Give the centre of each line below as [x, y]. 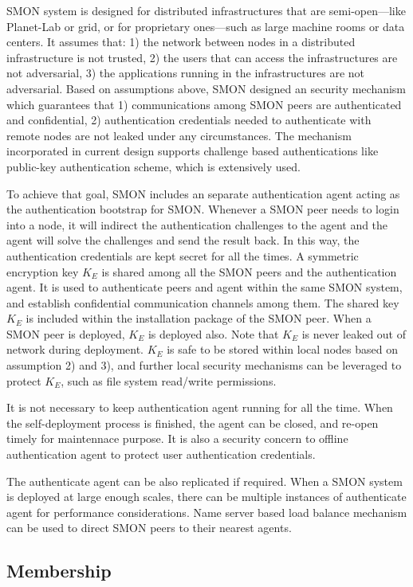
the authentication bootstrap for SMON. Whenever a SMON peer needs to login [203, 209]
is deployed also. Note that [213, 333]
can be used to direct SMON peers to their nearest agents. [149, 528]
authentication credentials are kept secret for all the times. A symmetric [183, 255]
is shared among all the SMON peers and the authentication [249, 271]
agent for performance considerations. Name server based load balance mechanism [207, 512]
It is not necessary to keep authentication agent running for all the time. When [200, 407]
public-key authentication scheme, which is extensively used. [153, 166]
